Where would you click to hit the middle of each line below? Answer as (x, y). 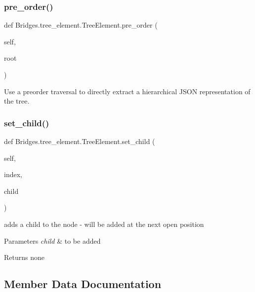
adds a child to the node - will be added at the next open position (104, 224)
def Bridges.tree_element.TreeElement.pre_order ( (81, 25)
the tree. (17, 101)
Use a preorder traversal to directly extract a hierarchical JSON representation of (127, 91)
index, (13, 174)
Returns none (24, 257)
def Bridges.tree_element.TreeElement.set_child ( (80, 141)
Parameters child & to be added (52, 240)
